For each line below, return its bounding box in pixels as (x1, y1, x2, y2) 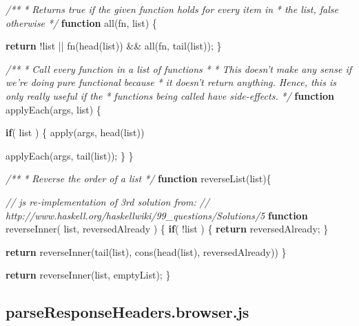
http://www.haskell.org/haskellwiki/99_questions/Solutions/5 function (6, 208, 308, 222)
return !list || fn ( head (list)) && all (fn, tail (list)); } (6, 39, 222, 53)
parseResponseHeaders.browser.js (6, 301, 249, 323)
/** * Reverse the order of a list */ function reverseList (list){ (6, 171, 271, 186)
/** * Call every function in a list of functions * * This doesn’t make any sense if (6, 61, 351, 76)
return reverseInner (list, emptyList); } (6, 268, 171, 282)
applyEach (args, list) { (6, 102, 101, 116)
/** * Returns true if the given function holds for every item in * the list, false (6, 2, 338, 16)
